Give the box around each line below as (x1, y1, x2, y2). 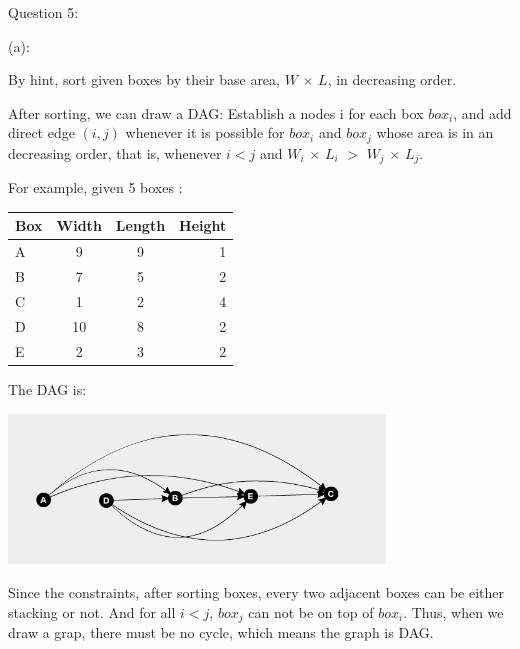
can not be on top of (248, 601, 374, 622)
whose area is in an (376, 122, 494, 143)
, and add (453, 102, 512, 123)
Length (115, 215, 166, 236)
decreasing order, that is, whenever (8, 142, 222, 163)
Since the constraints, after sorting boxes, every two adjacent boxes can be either (8, 582, 504, 603)
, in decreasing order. (327, 69, 457, 90)
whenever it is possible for (125, 122, 285, 143)
